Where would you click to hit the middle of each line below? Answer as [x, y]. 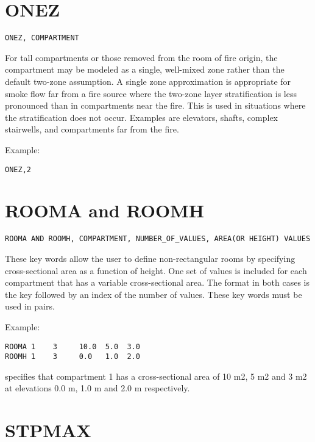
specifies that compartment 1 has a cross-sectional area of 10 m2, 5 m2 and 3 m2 [156, 376]
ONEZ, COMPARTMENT [42, 38]
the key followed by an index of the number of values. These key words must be [154, 294]
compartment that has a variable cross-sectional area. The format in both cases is [157, 282]
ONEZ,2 [18, 169]
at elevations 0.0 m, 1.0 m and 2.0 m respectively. [97, 388]
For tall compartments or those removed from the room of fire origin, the [141, 57]
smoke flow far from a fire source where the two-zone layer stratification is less [151, 93]
